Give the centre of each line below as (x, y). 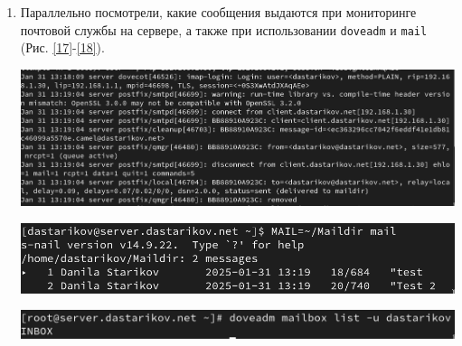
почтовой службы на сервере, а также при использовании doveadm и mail (224, 29)
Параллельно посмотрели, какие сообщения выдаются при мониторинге (218, 12)
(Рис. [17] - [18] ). (62, 47)
